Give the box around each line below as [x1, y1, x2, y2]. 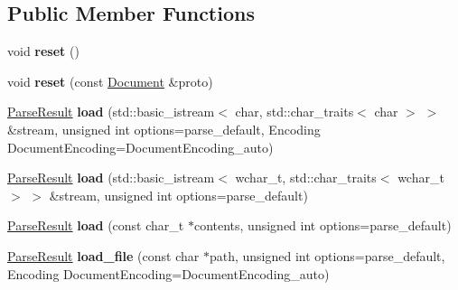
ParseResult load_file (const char [7, 246, 200, 265]
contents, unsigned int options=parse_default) [193, 216, 452, 235]
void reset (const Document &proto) [7, 71, 213, 90]
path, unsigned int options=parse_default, [209, 246, 445, 265]
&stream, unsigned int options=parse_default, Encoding [7, 119, 321, 138]
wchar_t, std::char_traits [235, 168, 377, 187]
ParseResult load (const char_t [7, 216, 184, 235]
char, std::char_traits [235, 102, 354, 121]
